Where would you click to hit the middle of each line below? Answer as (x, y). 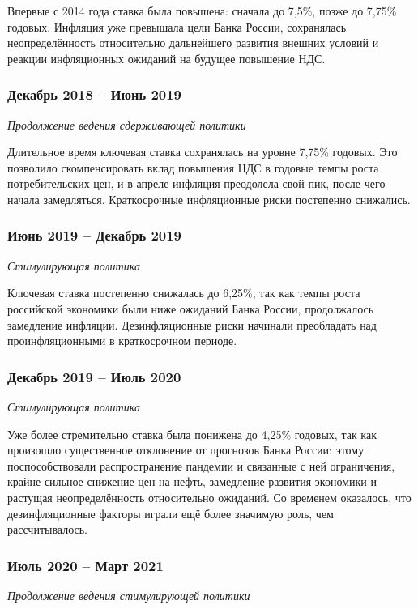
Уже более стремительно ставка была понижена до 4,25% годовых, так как (192, 434)
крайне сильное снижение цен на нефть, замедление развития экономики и (192, 481)
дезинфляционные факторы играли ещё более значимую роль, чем (171, 513)
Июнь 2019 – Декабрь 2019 (95, 235)
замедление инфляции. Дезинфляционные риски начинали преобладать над (192, 324)
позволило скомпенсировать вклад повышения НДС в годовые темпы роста (193, 167)
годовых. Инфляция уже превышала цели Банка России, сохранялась (177, 26)
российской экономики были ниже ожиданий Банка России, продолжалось (191, 308)
